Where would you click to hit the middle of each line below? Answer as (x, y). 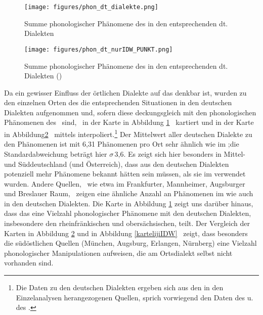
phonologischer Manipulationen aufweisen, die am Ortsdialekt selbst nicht (118, 253)
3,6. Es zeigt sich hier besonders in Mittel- (180, 153)
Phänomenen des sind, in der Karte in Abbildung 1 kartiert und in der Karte (129, 122)
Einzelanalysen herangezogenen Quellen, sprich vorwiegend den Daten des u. (135, 297)
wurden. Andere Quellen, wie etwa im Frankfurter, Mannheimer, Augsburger (125, 183)
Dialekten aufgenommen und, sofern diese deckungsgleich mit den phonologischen (130, 112)
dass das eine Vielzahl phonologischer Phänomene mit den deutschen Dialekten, (128, 213)
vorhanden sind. (29, 263)
